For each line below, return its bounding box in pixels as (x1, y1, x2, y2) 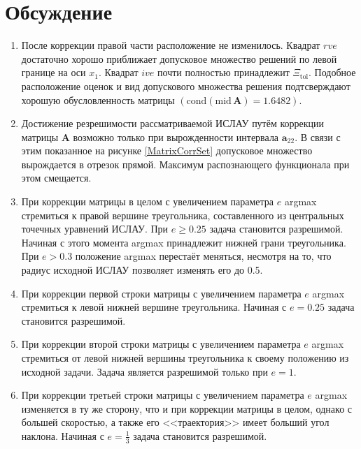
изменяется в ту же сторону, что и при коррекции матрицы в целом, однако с (21, 401, 353, 415)
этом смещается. (21, 170, 92, 185)
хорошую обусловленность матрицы (21, 92, 175, 107)
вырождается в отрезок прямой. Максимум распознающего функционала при (21, 156, 350, 171)
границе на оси (21, 65, 86, 80)
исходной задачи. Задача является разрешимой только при (21, 364, 268, 378)
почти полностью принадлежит (157, 65, 290, 80)
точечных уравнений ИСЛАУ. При (21, 221, 169, 236)
